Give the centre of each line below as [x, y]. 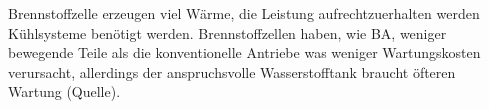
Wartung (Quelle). [64, 91]
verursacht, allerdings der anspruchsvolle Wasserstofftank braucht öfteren [232, 71]
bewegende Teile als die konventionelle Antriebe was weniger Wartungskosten [244, 52]
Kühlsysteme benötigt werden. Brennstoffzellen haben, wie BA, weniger [227, 32]
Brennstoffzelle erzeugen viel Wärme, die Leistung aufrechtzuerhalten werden [244, 13]
